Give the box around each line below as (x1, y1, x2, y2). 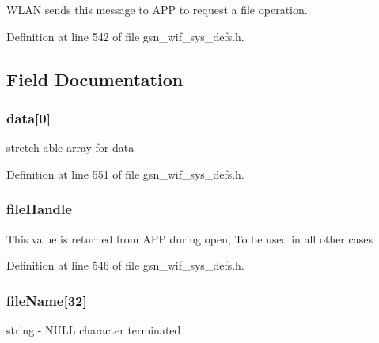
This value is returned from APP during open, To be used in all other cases (6, 230, 373, 247)
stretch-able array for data (6, 139, 135, 156)
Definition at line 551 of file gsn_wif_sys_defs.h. (6, 165, 244, 182)
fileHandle (6, 199, 72, 219)
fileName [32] (6, 290, 87, 310)
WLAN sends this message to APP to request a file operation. (6, 2, 308, 17)
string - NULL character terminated (6, 322, 181, 337)
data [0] (6, 107, 51, 127)
